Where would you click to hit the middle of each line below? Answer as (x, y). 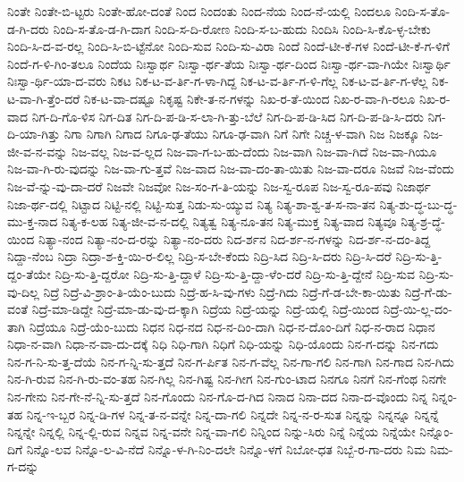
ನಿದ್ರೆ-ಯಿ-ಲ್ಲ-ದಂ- (418, 309)
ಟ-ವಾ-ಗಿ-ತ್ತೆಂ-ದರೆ (44, 98)
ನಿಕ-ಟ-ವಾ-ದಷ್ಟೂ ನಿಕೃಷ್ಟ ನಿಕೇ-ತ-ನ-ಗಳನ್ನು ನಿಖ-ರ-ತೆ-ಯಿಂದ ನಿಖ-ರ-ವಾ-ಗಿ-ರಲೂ (249, 98)
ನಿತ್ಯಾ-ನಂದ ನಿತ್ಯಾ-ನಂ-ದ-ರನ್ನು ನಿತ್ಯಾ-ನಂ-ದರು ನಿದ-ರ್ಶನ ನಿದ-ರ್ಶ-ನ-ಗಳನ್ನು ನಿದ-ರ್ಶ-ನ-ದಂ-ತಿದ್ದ (234, 238)
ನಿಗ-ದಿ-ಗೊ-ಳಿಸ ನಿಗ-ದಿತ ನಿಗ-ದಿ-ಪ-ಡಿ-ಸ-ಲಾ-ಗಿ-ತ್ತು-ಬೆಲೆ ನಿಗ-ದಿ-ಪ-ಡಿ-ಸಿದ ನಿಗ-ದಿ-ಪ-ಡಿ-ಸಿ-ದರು (228, 116)
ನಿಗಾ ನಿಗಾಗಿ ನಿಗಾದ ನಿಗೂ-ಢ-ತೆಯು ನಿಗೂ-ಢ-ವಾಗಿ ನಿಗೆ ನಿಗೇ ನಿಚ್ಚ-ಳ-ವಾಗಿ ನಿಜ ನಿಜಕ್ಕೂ (241, 134)
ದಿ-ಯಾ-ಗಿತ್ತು (34, 134)
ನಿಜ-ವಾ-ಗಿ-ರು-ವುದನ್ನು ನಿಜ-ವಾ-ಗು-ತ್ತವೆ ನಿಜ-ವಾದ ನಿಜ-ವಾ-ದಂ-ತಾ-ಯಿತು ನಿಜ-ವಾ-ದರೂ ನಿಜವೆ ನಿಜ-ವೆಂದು (231, 169)
